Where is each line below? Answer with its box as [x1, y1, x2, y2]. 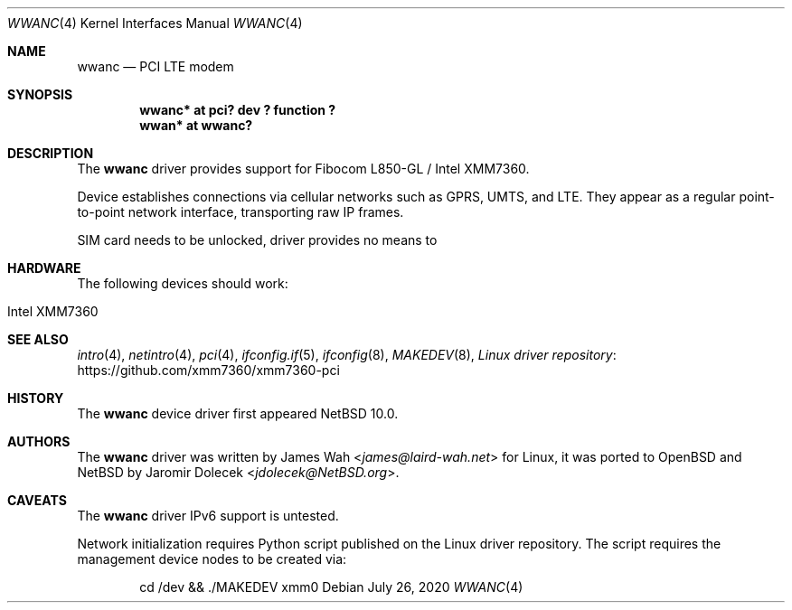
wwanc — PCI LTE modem [77, 59, 234, 74]
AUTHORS [7, 434, 71, 449]
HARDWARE [7, 260, 81, 276]
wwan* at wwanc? [139, 117, 253, 133]
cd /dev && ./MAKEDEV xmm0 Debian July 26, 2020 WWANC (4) [139, 579, 523, 595]
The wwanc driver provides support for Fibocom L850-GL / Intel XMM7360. [77, 161, 530, 176]
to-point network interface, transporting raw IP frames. [77, 204, 404, 220]
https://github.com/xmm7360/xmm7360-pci [77, 362, 340, 378]
